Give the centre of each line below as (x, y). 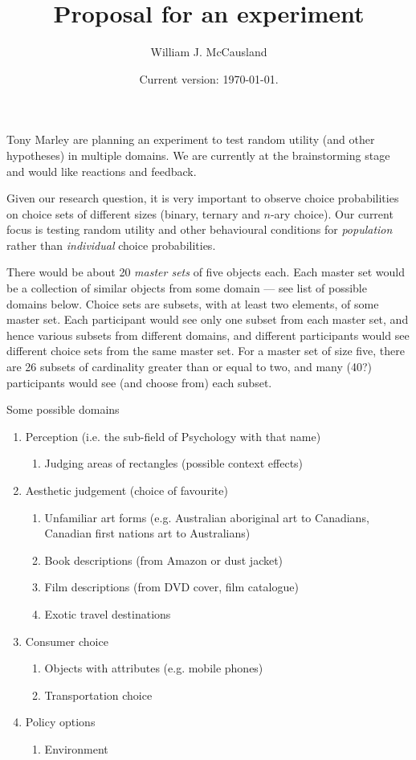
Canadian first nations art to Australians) (147, 533)
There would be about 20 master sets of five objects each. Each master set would (206, 272)
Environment (76, 748)
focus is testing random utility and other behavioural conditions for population (200, 229)
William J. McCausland (209, 52)
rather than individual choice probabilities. (111, 245)
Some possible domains (63, 409)
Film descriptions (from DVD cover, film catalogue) (171, 587)
